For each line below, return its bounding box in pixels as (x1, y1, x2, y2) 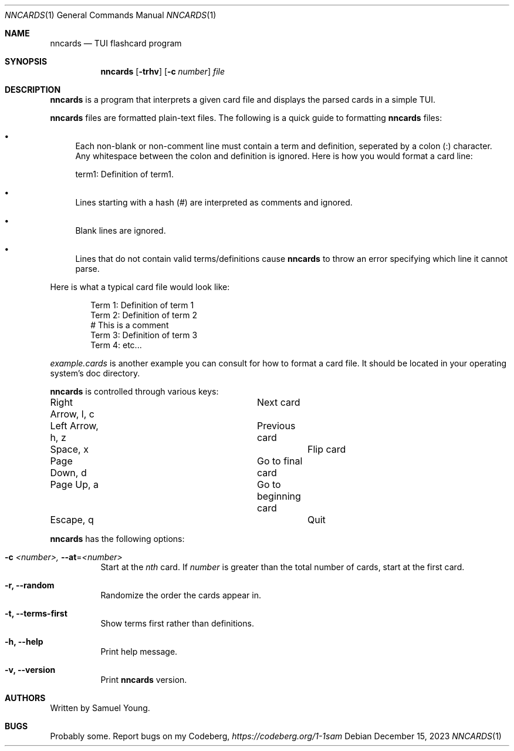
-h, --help (5, 637, 43, 646)
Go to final (256, 455, 303, 467)
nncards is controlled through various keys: (50, 386, 219, 396)
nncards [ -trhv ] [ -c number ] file (100, 66, 225, 76)
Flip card (307, 443, 346, 455)
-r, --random (5, 580, 55, 590)
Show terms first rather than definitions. (100, 618, 254, 628)
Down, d (50, 467, 87, 479)
